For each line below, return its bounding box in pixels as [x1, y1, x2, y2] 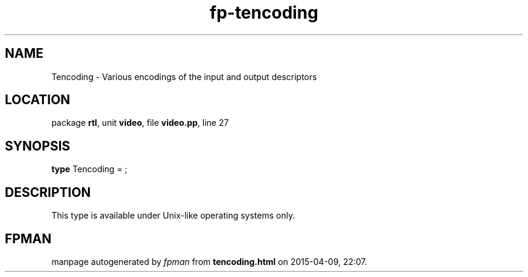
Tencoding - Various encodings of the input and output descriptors [51, 71, 317, 82]
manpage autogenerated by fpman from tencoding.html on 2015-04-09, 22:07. [51, 256, 368, 267]
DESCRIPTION [5, 184, 91, 200]
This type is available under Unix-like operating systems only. [51, 210, 295, 221]
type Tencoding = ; [51, 164, 128, 175]
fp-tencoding [210, 2, 318, 23]
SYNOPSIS [5, 138, 71, 154]
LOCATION [5, 92, 71, 108]
